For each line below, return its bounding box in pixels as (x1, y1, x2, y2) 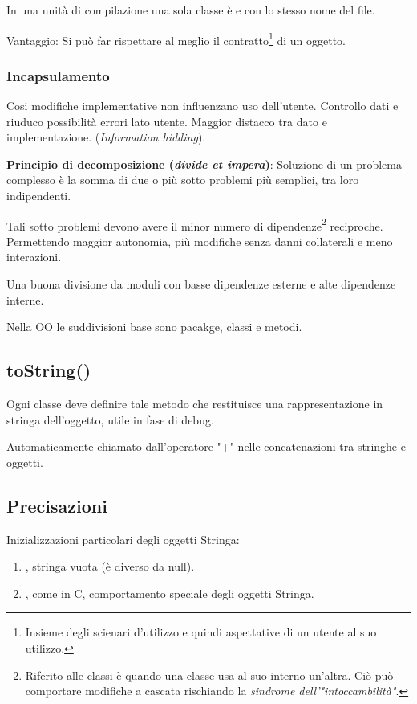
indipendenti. (6, 187, 71, 204)
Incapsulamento (6, 65, 110, 85)
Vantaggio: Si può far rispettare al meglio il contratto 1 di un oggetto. (6, 29, 346, 48)
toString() (6, 358, 91, 383)
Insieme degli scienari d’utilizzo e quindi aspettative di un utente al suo (25, 624, 377, 641)
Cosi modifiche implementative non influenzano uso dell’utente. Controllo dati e (6, 97, 399, 114)
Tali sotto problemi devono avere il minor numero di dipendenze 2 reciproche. (6, 215, 383, 234)
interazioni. (6, 248, 62, 265)
